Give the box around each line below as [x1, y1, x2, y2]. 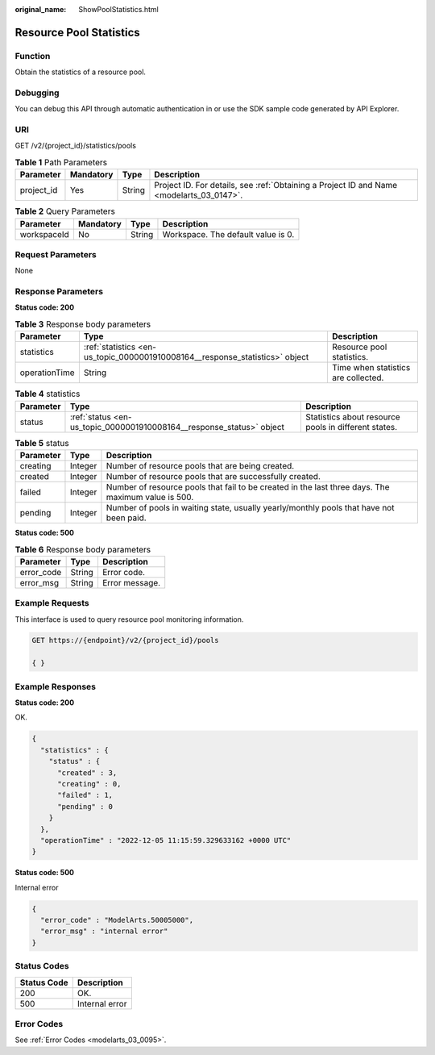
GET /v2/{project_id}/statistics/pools [14, 141, 137, 151]
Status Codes [14, 961, 69, 972]
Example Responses [14, 681, 97, 692]
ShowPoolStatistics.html [78, 5, 159, 14]
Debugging [14, 87, 60, 98]
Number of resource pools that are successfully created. [106, 470, 321, 482]
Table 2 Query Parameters [14, 206, 116, 217]
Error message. [101, 577, 161, 588]
